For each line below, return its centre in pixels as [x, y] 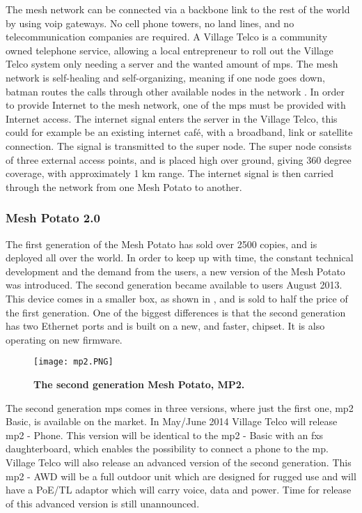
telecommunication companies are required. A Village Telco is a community [167, 37]
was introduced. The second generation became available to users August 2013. [174, 285]
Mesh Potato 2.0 [53, 218]
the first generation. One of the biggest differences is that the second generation [176, 312]
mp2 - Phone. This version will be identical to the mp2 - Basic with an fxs [165, 435]
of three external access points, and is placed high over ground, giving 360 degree [179, 159]
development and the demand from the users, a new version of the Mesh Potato [175, 271]
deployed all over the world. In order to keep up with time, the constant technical [180, 258]
